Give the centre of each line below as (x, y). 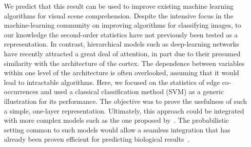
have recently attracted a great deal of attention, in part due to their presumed (122, 53)
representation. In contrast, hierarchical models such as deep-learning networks (122, 44)
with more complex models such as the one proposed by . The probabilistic (116, 120)
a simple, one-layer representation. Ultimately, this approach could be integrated (124, 110)
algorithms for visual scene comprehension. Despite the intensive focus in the (119, 15)
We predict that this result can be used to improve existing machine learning (119, 6)
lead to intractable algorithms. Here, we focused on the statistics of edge (112, 82)
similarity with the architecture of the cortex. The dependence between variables (124, 63)
